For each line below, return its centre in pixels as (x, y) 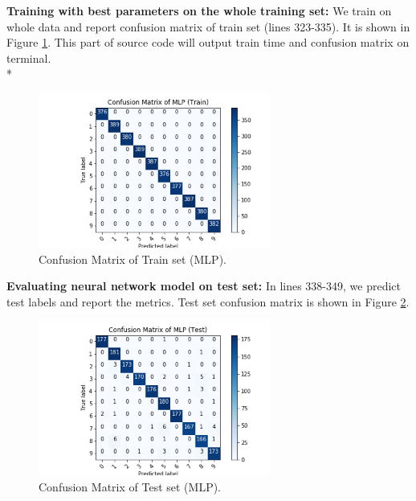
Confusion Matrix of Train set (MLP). (133, 259)
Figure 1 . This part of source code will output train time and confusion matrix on (208, 42)
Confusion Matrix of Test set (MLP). (130, 486)
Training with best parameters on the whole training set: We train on (199, 10)
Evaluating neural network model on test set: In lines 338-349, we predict (204, 286)
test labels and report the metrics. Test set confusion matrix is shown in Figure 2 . (208, 301)
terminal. (29, 57)
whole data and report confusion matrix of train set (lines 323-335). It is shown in (208, 26)
